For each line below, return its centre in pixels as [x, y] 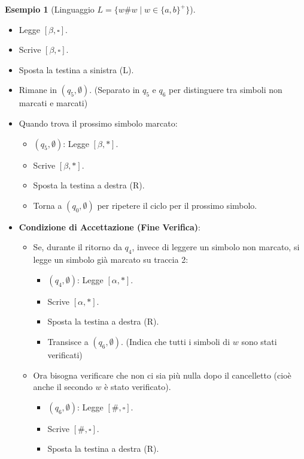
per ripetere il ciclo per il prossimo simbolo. [177, 205]
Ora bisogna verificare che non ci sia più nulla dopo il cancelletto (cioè [162, 375]
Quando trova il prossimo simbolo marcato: [98, 123]
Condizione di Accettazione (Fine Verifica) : [110, 226]
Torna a [48, 205]
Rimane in [38, 90]
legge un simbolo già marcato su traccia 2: [111, 259]
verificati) [65, 354]
